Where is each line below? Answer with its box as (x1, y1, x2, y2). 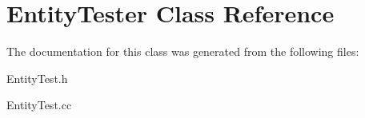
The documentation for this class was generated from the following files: (6, 43, 359, 60)
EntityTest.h (6, 69, 68, 86)
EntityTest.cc (6, 96, 72, 113)
